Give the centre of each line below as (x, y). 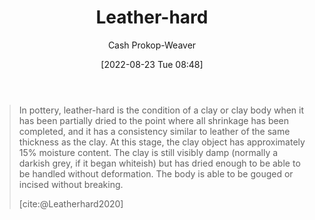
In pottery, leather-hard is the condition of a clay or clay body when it (161, 110)
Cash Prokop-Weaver (152, 45)
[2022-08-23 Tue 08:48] (152, 64)
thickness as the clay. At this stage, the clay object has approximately (162, 142)
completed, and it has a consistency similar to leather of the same (154, 131)
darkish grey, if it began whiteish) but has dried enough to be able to (159, 163)
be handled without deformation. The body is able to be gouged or (156, 173)
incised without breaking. (71, 184)
